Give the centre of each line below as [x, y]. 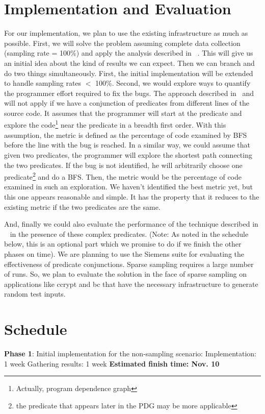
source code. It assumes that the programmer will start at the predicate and [123, 113]
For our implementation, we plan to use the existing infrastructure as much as [126, 33]
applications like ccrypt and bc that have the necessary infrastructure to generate [131, 284]
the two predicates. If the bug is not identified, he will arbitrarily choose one [123, 165]
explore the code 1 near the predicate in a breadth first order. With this [115, 124]
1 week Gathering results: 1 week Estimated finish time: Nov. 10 [112, 363]
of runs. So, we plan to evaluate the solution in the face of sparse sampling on [126, 274]
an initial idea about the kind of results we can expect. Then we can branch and [129, 63]
